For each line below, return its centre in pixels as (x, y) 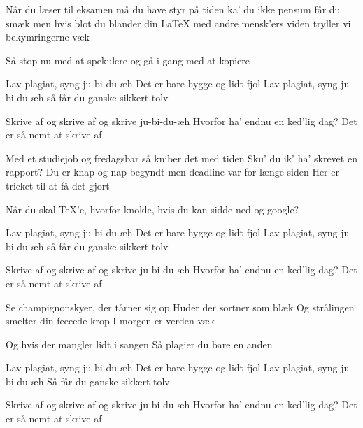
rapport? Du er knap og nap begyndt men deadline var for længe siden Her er (172, 172)
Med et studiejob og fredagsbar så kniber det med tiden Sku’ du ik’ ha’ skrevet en (181, 158)
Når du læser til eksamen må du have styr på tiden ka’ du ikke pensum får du (173, 9)
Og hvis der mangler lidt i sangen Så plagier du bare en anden (139, 344)
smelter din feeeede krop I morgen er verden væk (110, 321)
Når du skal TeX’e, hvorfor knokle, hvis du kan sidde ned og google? (152, 209)
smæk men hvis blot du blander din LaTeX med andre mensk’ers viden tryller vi (178, 23)
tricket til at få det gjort (58, 185)
